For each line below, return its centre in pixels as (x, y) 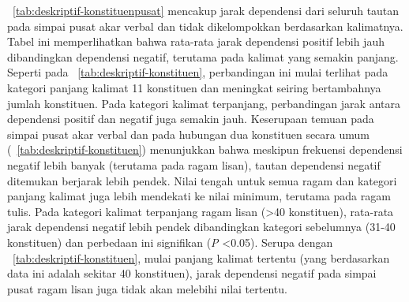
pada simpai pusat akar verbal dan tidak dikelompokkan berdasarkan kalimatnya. (205, 26)
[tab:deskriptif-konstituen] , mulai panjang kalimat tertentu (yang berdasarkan (201, 257)
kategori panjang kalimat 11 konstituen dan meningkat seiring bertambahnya (194, 87)
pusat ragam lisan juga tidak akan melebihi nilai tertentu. (147, 288)
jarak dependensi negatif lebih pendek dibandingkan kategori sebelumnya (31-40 (201, 227)
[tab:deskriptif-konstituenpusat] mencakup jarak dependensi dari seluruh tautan (206, 10)
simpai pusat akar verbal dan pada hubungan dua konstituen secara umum (188, 134)
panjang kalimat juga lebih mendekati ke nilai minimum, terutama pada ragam (199, 196)
